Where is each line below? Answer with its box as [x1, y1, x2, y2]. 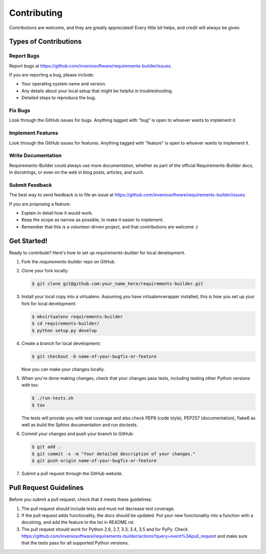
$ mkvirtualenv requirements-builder [32, 314, 123, 319]
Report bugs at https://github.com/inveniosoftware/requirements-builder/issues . [9, 63, 172, 69]
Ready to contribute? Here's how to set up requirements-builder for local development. [9, 250, 186, 256]
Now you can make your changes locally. [21, 366, 105, 372]
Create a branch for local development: [21, 340, 101, 346]
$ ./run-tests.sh [32, 395, 74, 401]
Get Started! [9, 237, 48, 245]
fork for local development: [21, 300, 76, 306]
